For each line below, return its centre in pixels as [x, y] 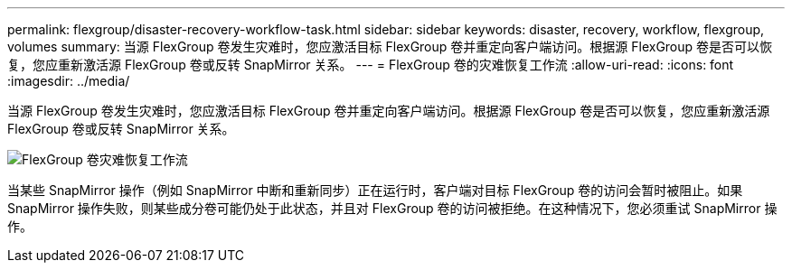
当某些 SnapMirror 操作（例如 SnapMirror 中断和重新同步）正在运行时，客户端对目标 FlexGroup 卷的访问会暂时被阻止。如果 [375, 190]
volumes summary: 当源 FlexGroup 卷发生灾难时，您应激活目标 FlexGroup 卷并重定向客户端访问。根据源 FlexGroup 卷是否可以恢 [390, 47]
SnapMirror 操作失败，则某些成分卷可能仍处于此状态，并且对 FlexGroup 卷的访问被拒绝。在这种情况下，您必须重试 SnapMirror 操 [392, 208]
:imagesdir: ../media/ [69, 81]
